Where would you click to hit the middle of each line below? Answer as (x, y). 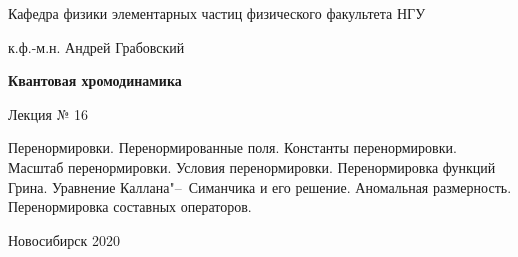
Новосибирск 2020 (64, 239)
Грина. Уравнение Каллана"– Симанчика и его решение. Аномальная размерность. (260, 186)
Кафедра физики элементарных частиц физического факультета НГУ (217, 13)
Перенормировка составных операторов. (130, 206)
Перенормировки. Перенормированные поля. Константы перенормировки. (232, 147)
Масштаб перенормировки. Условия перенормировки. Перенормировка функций (252, 166)
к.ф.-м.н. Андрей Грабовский (96, 46)
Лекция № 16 (48, 113)
